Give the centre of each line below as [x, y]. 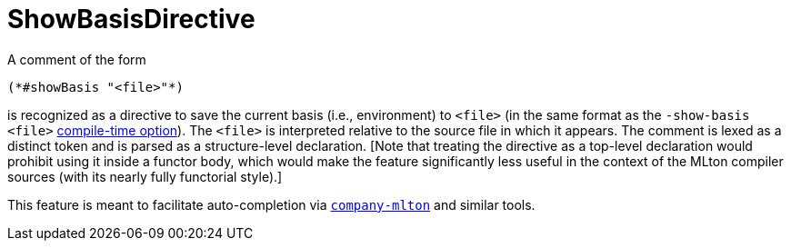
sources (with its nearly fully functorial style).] [145, 176]
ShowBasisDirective [131, 19]
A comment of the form [77, 59]
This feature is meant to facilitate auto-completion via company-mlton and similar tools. [271, 204]
